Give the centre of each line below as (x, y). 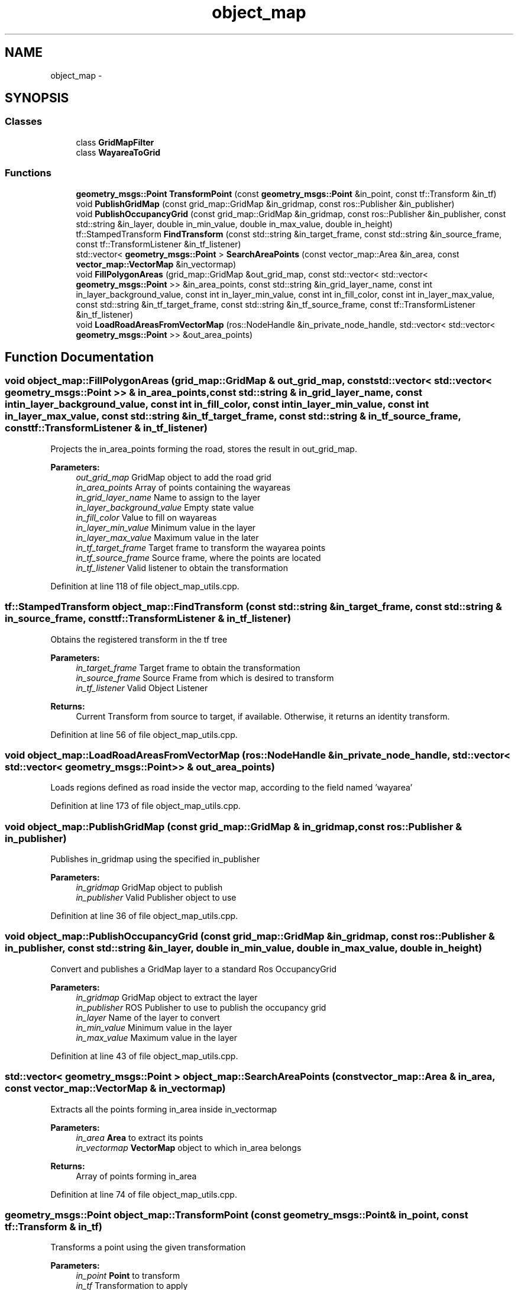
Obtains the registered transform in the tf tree (139, 639)
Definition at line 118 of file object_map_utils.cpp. (145, 586)
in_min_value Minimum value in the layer (154, 1027)
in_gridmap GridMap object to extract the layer (167, 997)
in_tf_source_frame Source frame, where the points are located (198, 557)
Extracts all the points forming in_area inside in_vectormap (164, 1109)
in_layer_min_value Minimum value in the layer (166, 527)
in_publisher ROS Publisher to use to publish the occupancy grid (201, 1007)
